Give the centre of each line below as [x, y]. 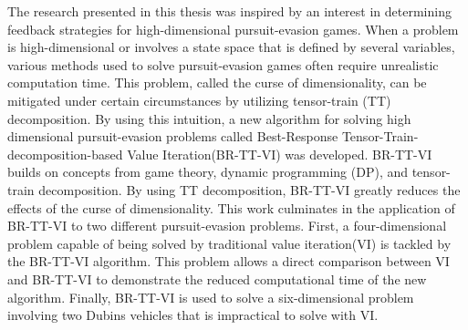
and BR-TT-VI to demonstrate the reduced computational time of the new [217, 278]
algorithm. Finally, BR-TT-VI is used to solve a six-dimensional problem [211, 297]
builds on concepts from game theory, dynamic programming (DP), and [208, 172]
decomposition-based [65, 154]
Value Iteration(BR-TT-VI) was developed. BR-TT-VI [280, 154]
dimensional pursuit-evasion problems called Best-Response [173, 136]
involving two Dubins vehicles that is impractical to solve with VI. [193, 315]
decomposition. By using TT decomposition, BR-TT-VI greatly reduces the [250, 189]
